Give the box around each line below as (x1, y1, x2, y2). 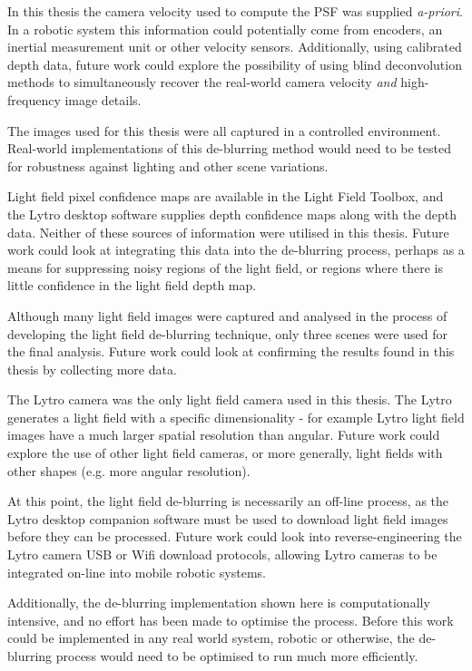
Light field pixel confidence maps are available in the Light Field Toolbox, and (7, 187, 444, 206)
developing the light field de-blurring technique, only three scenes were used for (7, 324, 447, 343)
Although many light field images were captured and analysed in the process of (7, 306, 447, 325)
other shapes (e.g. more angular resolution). (7, 461, 251, 480)
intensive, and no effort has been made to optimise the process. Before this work (7, 610, 454, 629)
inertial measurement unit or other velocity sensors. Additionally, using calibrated (7, 37, 462, 56)
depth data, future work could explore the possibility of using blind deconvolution (7, 54, 462, 73)
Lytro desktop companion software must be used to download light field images (7, 509, 448, 528)
